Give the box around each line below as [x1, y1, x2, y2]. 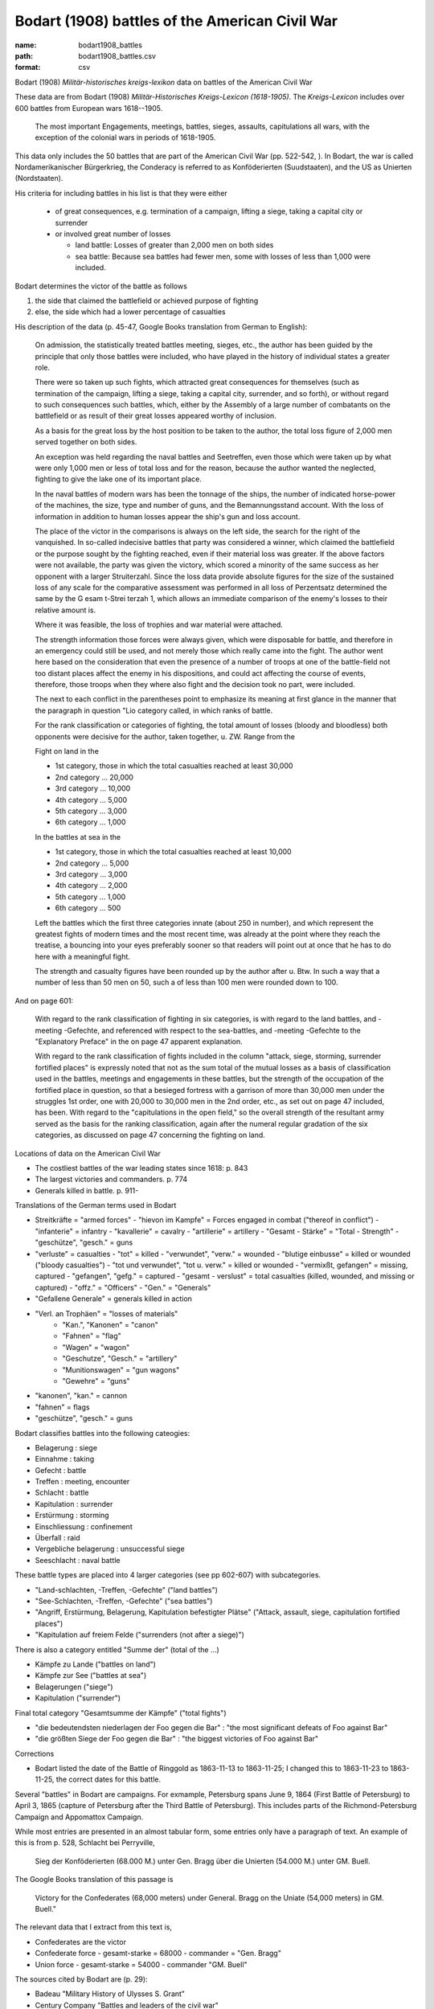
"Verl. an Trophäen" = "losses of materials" [35, 1308, 178, 1318]
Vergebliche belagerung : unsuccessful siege [35, 1544, 185, 1554]
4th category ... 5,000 [55, 795, 128, 804]
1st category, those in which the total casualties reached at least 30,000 [55, 761, 293, 771]
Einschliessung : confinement [35, 1521, 133, 1531]
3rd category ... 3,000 [55, 869, 128, 879]
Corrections [14, 1749, 55, 1758]
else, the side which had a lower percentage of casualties [35, 307, 226, 317]
